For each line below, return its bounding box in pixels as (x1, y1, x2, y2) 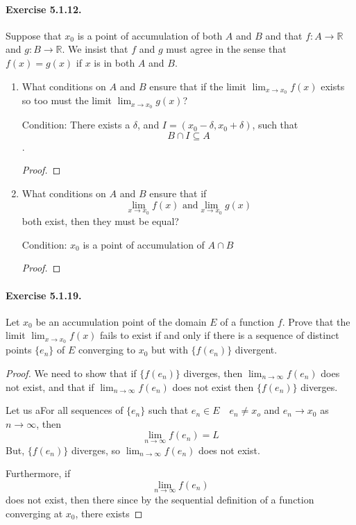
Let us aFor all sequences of (6, 403, 124, 417)
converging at (6, 506, 63, 520)
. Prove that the (282, 314, 350, 328)
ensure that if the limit (149, 78, 246, 93)
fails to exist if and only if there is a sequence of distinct (100, 328, 339, 342)
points (6, 342, 32, 357)
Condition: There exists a (22, 117, 130, 132)
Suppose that (6, 28, 62, 42)
